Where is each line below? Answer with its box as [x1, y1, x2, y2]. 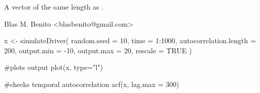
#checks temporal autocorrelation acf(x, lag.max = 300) [4, 78, 179, 89]
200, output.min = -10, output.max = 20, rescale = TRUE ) [4, 45, 192, 55]
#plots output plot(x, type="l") [4, 62, 103, 72]
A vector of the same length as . [4, 2, 104, 12]
